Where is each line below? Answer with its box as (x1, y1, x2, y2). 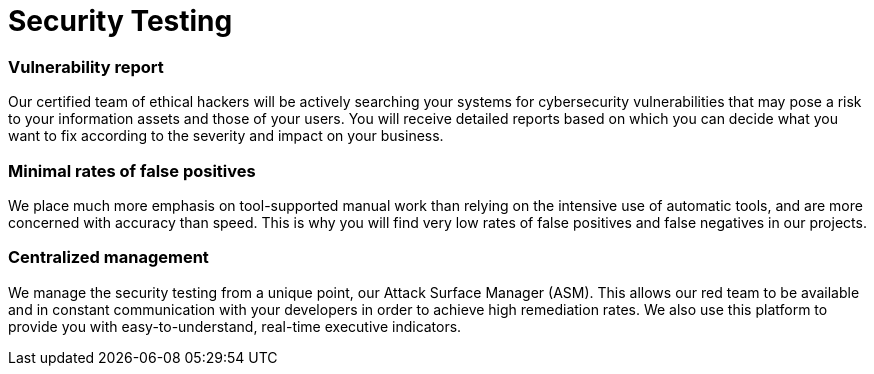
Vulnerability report (8, 56, 164, 77)
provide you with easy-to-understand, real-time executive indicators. (8, 317, 462, 335)
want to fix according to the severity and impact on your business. (8, 127, 444, 145)
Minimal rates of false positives (8, 160, 256, 181)
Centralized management (8, 247, 209, 268)
